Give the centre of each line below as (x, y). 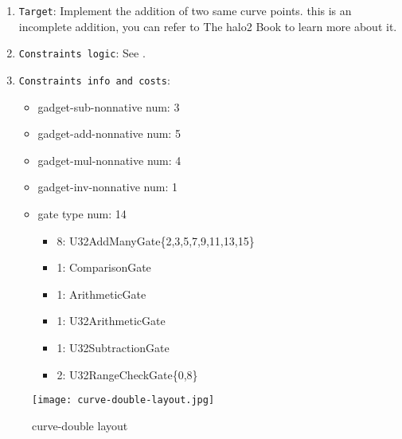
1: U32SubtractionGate (113, 347)
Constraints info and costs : (94, 79)
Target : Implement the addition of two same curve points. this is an (185, 10)
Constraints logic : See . (82, 53)
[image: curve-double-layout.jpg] (123, 400)
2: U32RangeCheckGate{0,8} (127, 374)
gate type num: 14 (82, 213)
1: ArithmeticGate (101, 294)
